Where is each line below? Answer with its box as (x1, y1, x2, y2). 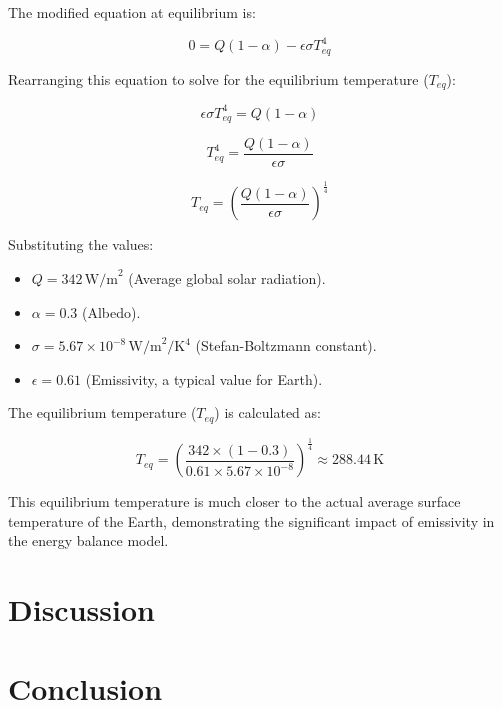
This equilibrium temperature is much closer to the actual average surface (8, 491, 461, 512)
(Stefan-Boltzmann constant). (195, 335, 377, 356)
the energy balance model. (8, 530, 169, 551)
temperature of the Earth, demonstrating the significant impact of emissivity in (8, 510, 495, 531)
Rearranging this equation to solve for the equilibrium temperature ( (8, 68, 429, 89)
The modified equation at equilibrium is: (8, 2, 256, 22)
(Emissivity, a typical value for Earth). (85, 368, 323, 389)
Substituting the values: (8, 234, 154, 255)
